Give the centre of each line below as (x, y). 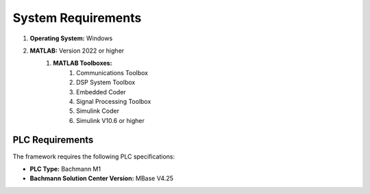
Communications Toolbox (112, 72)
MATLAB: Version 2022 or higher (77, 51)
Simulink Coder (98, 111)
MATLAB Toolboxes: (83, 63)
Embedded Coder (101, 92)
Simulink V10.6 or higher (111, 120)
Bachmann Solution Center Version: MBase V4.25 (102, 178)
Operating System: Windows (71, 38)
